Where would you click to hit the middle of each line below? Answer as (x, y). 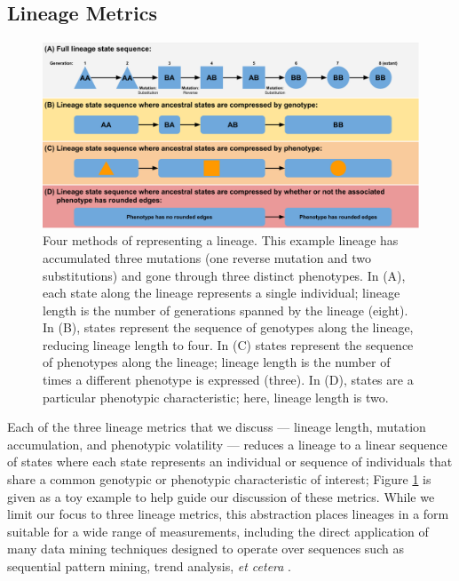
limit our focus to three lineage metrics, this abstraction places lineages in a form (228, 514)
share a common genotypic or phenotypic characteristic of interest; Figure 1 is (219, 479)
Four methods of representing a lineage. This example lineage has (221, 240)
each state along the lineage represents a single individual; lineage (222, 293)
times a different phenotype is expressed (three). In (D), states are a (228, 380)
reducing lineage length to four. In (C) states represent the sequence (228, 344)
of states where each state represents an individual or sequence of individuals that (230, 462)
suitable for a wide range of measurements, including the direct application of (218, 531)
